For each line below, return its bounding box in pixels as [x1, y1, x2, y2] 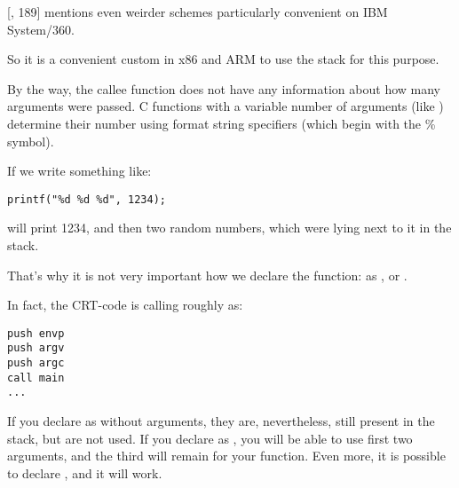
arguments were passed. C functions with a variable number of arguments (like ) [7, 97, 444, 115]
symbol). [7, 131, 54, 150]
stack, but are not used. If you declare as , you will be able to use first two [7, 429, 413, 447]
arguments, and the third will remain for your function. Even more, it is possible [7, 446, 446, 465]
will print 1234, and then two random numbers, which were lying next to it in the [7, 218, 452, 237]
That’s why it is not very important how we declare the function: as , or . [7, 265, 408, 284]
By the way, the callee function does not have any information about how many [7, 79, 440, 98]
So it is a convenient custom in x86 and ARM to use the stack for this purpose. [7, 50, 439, 68]
